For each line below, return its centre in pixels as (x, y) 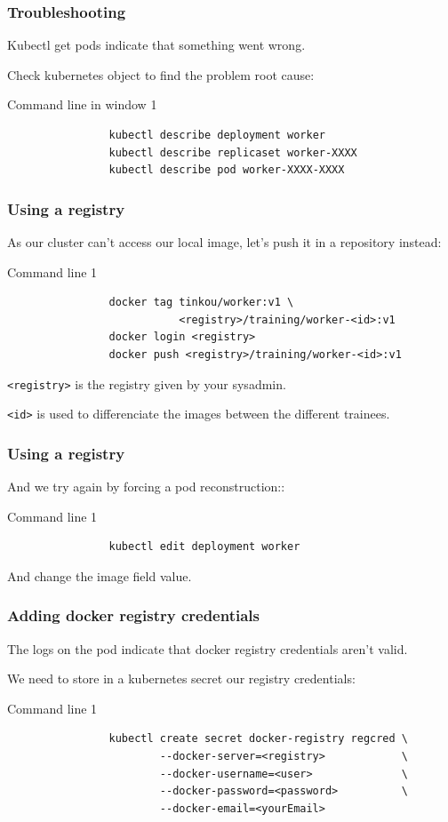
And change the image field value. (100, 575)
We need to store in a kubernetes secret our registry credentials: (181, 678)
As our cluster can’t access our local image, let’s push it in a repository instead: (224, 242)
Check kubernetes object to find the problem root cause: (161, 74)
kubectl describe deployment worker (217, 135)
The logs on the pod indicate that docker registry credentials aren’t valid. (208, 648)
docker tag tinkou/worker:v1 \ (201, 303)
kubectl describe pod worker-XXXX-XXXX (227, 170)
